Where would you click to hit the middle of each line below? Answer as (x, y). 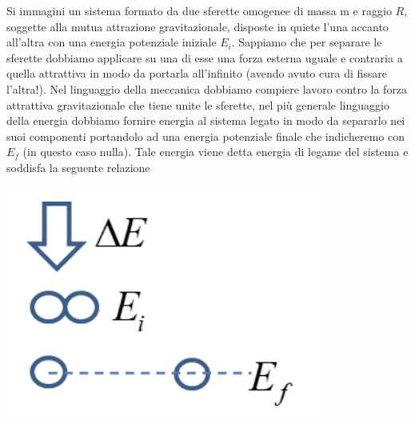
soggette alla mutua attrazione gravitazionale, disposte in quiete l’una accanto (198, 26)
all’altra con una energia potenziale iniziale (112, 42)
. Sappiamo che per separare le (307, 42)
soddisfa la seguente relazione (78, 167)
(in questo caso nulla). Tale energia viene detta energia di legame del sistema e (215, 152)
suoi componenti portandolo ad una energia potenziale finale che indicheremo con (206, 136)
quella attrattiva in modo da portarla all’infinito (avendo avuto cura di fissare (197, 73)
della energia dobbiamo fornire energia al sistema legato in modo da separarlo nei (206, 120)
